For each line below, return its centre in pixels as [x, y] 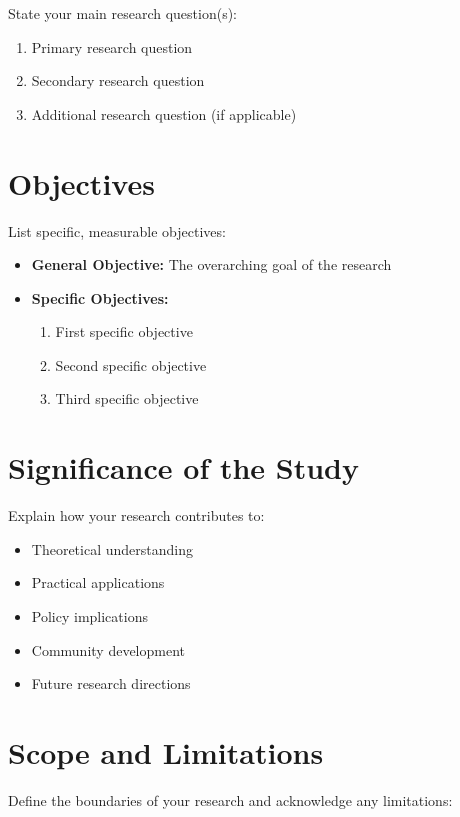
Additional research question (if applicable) [164, 113]
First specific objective [124, 331]
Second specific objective [131, 364]
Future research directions [111, 683]
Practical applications [98, 582]
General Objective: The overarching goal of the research [211, 264]
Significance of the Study [184, 467]
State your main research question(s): [123, 13]
